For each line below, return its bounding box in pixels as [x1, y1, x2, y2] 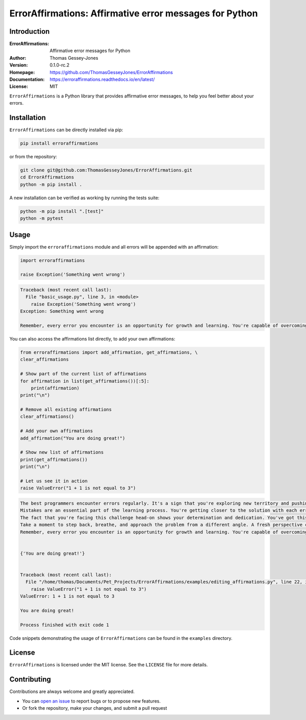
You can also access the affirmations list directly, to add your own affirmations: [9, 335, 175, 342]
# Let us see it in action [20, 478, 88, 484]
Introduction [9, 27, 50, 36]
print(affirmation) [31, 385, 80, 391]
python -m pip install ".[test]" [20, 208, 104, 214]
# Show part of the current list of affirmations [20, 371, 147, 377]
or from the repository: [9, 154, 57, 160]
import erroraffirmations [20, 257, 85, 263]
